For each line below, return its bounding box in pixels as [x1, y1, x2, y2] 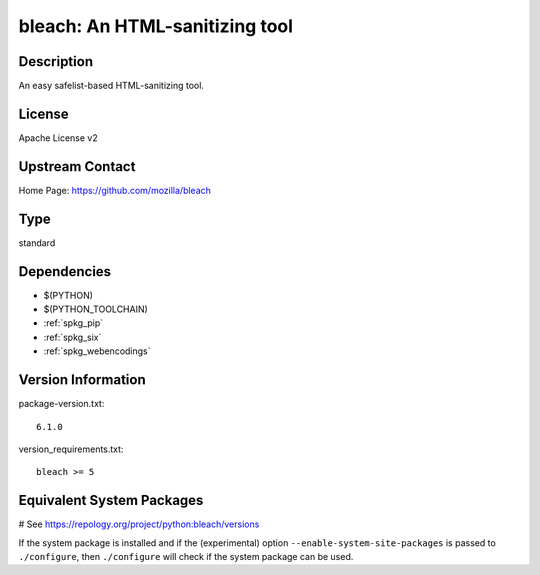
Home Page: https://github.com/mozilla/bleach [18, 184, 212, 196]
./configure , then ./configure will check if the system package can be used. [18, 551, 354, 563]
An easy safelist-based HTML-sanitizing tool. [18, 80, 205, 92]
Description [18, 53, 94, 70]
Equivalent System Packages [18, 492, 204, 509]
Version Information [18, 371, 146, 389]
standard [18, 236, 56, 249]
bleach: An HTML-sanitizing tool [18, 15, 294, 37]
